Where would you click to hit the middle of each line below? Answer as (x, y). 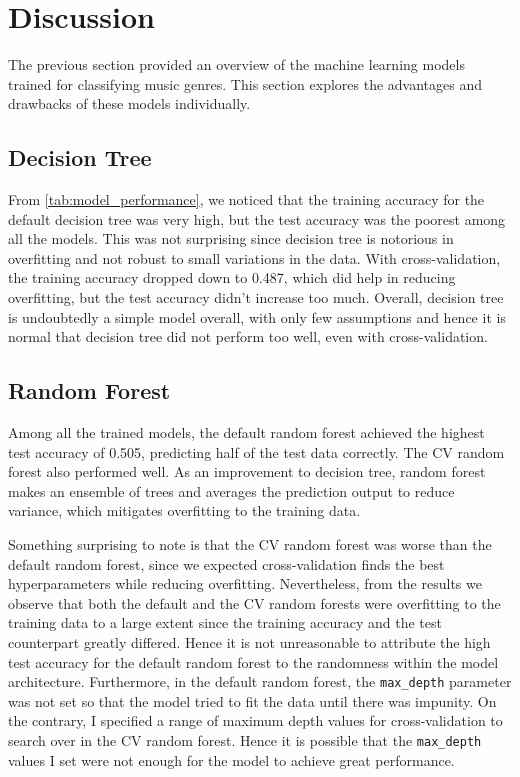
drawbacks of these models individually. (129, 103)
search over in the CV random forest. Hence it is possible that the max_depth (245, 740)
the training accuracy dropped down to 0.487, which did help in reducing (232, 277)
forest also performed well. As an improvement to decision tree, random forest (247, 471)
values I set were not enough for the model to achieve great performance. (231, 759)
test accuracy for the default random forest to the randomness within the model (253, 661)
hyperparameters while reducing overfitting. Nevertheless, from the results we (245, 583)
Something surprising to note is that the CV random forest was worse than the (250, 544)
